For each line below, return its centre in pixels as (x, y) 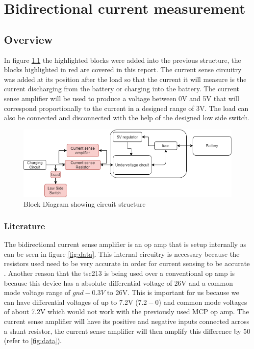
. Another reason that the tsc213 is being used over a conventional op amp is (119, 273)
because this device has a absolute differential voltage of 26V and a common (118, 282)
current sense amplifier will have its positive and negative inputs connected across (127, 321)
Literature (25, 226)
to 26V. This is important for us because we (173, 292)
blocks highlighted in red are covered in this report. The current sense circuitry (123, 69)
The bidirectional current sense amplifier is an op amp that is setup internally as (125, 244)
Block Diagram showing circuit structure (85, 204)
